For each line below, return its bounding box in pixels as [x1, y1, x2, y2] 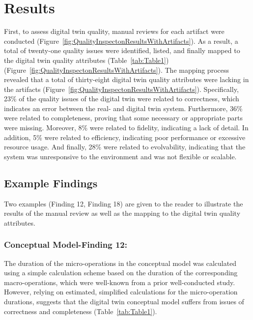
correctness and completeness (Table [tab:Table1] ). [4, 306, 157, 316]
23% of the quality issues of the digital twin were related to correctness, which [4, 93, 239, 104]
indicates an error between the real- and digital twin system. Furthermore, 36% [4, 103, 243, 113]
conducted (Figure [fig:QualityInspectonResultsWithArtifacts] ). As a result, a [4, 35, 238, 46]
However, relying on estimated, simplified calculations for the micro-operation [4, 287, 238, 297]
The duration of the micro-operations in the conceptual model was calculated [4, 258, 237, 268]
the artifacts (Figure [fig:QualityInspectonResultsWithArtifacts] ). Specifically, [4, 84, 239, 94]
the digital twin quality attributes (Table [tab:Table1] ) [4, 55, 169, 65]
